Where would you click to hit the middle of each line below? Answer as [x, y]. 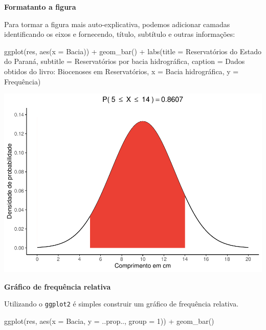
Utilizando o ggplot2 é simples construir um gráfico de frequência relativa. [121, 304]
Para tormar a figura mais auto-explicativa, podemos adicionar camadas [117, 24]
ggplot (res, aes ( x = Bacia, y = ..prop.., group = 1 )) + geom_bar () [109, 321]
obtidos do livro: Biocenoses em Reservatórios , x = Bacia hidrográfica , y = [121, 71]
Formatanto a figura [40, 7]
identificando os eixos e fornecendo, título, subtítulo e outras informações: [120, 34]
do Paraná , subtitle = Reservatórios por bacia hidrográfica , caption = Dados [125, 61]
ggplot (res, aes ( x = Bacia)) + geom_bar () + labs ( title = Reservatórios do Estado [133, 51]
